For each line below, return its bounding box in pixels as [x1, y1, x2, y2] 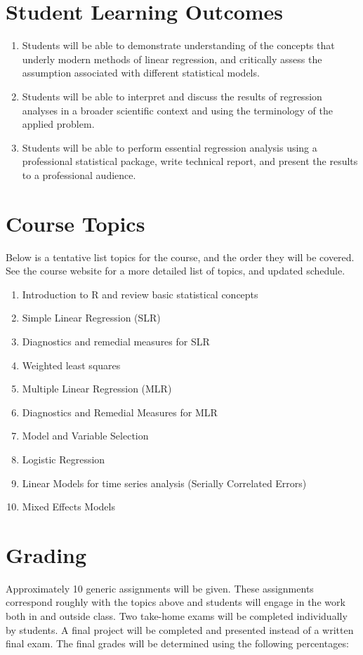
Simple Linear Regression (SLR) [22, 310, 161, 325]
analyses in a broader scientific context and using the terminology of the [22, 102, 333, 117]
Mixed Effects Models [22, 499, 115, 514]
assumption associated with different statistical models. [22, 65, 260, 80]
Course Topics [6, 209, 145, 237]
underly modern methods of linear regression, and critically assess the [22, 51, 322, 66]
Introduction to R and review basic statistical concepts [22, 286, 258, 301]
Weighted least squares [22, 357, 121, 372]
